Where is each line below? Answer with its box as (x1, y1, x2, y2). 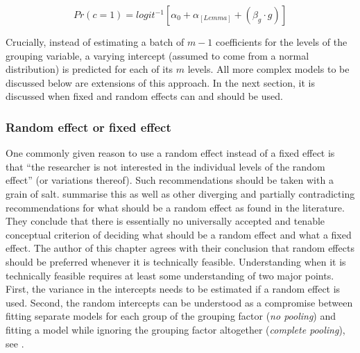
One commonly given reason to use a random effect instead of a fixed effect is (6, 146, 335, 160)
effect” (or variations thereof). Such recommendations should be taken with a (6, 173, 334, 187)
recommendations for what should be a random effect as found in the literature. (6, 200, 345, 214)
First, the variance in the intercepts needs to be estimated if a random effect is (6, 282, 341, 296)
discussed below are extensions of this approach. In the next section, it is (6, 75, 315, 89)
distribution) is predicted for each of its (6, 62, 173, 76)
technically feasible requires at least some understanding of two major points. (6, 268, 334, 282)
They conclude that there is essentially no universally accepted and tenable (6, 214, 325, 228)
